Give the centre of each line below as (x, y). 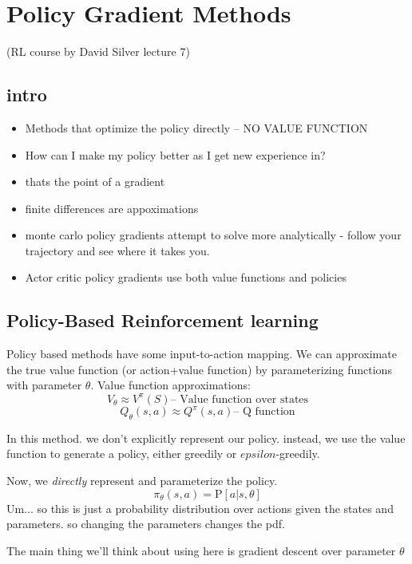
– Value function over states (240, 399)
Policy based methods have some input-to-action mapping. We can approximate (202, 354)
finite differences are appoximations (112, 208)
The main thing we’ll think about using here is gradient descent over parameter (201, 550)
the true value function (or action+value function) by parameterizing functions (199, 369)
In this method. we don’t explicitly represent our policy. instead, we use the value (206, 438)
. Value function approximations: (170, 385)
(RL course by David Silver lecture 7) (98, 51)
